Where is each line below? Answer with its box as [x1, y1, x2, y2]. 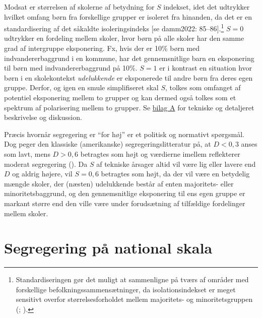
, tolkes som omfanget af [165, 82, 241, 93]
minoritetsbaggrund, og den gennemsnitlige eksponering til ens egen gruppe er [4, 188, 245, 199]
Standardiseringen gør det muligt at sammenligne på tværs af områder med [16, 274, 249, 285]
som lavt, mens [4, 148, 50, 159]
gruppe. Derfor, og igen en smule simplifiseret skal [4, 82, 159, 93]
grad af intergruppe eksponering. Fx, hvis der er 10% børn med [4, 43, 200, 53]
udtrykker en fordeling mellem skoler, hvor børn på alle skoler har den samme [4, 33, 244, 43]
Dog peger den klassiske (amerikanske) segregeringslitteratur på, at [4, 139, 211, 149]
